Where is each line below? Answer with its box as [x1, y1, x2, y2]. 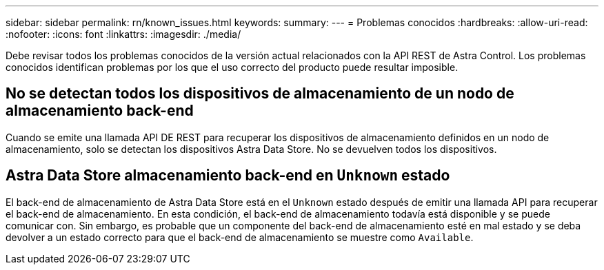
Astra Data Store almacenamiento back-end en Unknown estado [6, 167, 450, 185]
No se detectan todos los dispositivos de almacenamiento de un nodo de [6, 85, 514, 103]
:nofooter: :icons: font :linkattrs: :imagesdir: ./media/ [6, 28, 241, 40]
